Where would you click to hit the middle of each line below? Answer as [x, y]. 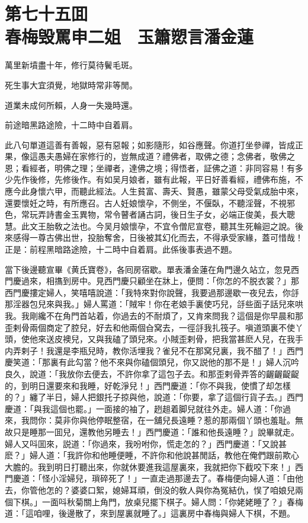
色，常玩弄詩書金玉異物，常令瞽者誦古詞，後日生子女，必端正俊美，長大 [146, 214]
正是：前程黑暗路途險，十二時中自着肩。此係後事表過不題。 [121, 249]
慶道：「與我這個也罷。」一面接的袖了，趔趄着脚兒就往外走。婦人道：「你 [144, 408]
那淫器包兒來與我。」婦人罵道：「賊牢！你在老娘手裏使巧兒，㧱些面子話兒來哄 [154, 304]
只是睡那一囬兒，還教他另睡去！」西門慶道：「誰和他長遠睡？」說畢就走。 [156, 431]
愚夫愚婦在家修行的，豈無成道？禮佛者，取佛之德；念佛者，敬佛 [162, 156]
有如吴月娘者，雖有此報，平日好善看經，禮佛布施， [195, 179]
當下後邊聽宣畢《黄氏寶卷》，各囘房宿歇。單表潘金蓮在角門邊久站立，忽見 [148, 269]
